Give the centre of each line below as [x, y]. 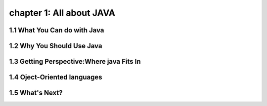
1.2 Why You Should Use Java [56, 46]
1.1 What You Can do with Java [57, 30]
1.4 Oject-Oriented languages [56, 77]
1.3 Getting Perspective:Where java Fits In [75, 62]
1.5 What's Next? [36, 93]
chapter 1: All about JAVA [62, 13]
